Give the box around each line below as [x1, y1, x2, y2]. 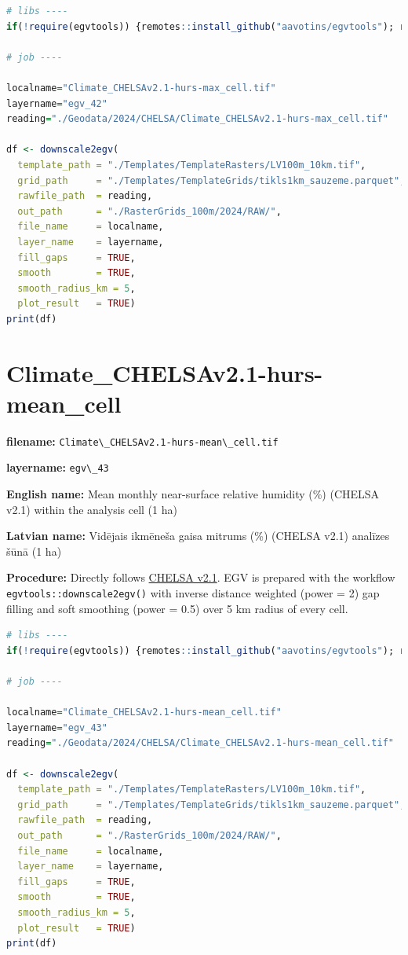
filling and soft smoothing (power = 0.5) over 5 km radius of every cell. [6, 600, 348, 616]
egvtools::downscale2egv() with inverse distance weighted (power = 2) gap [6, 585, 380, 601]
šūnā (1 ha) [6, 542, 62, 559]
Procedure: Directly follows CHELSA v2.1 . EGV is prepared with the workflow [6, 569, 395, 586]
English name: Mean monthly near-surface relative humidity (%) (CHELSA [6, 486, 380, 502]
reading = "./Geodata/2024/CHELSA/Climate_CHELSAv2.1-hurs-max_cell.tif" [6, 113, 388, 125]
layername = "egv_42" [6, 97, 107, 109]
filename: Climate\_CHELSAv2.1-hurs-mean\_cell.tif [6, 432, 279, 449]
